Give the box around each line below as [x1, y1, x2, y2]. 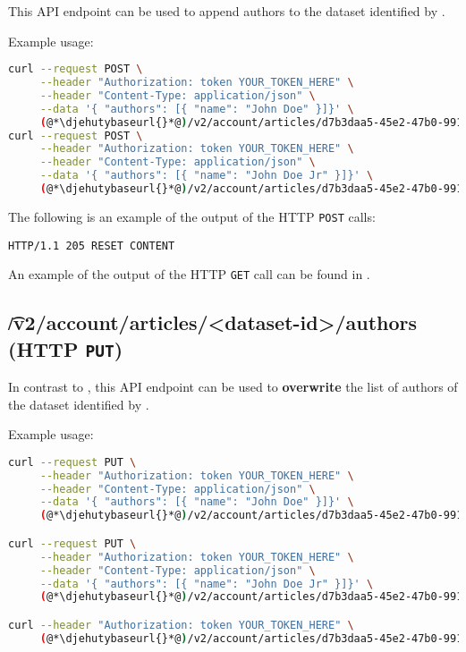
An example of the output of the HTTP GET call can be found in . [8, 265, 370, 284]
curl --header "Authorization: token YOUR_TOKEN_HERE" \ [8, 618, 354, 631]
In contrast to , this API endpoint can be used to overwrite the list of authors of [8, 377, 458, 396]
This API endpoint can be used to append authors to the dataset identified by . [8, 2, 445, 20]
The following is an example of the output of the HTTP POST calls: [8, 207, 376, 225]
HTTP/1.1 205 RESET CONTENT [8, 239, 175, 252]
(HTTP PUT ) [8, 334, 123, 362]
